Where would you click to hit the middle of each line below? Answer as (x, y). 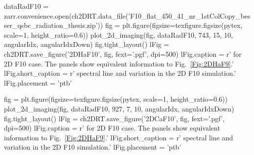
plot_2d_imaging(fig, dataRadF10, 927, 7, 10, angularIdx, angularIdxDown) (119, 108)
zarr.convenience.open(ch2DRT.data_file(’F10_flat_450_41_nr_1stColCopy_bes (127, 15)
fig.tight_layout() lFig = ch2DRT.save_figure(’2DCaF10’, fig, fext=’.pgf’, (114, 118)
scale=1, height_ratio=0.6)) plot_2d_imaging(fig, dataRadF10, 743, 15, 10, (118, 34)
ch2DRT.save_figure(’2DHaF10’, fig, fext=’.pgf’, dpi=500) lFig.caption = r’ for (123, 54)
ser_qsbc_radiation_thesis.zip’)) (54, 25)
